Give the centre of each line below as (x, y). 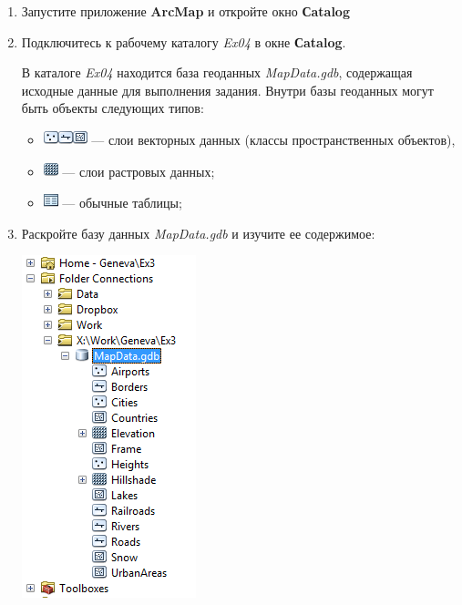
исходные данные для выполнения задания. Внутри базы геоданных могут (227, 90)
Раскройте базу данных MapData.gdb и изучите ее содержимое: (198, 233)
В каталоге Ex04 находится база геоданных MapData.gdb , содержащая (217, 72)
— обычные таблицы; (122, 203)
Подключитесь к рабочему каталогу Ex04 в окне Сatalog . (184, 41)
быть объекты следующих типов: (113, 108)
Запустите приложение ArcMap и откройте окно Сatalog (185, 11)
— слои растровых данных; (139, 171)
